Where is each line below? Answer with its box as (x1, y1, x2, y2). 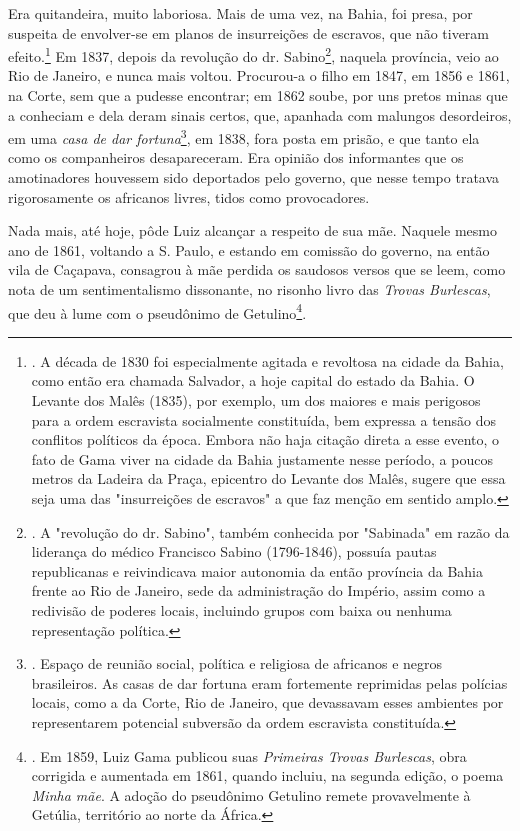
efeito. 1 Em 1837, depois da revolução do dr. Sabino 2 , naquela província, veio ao (8, 43, 499, 66)
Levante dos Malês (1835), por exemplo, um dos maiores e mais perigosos (31, 390, 481, 411)
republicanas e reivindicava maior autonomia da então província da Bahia (31, 560, 483, 581)
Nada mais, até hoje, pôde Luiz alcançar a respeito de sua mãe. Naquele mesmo (8, 220, 497, 241)
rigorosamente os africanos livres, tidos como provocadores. (8, 186, 370, 207)
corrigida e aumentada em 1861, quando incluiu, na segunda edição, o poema (31, 765, 504, 786)
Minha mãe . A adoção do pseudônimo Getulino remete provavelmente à (31, 784, 471, 805)
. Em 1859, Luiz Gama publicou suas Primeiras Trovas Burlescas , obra (31, 745, 467, 766)
